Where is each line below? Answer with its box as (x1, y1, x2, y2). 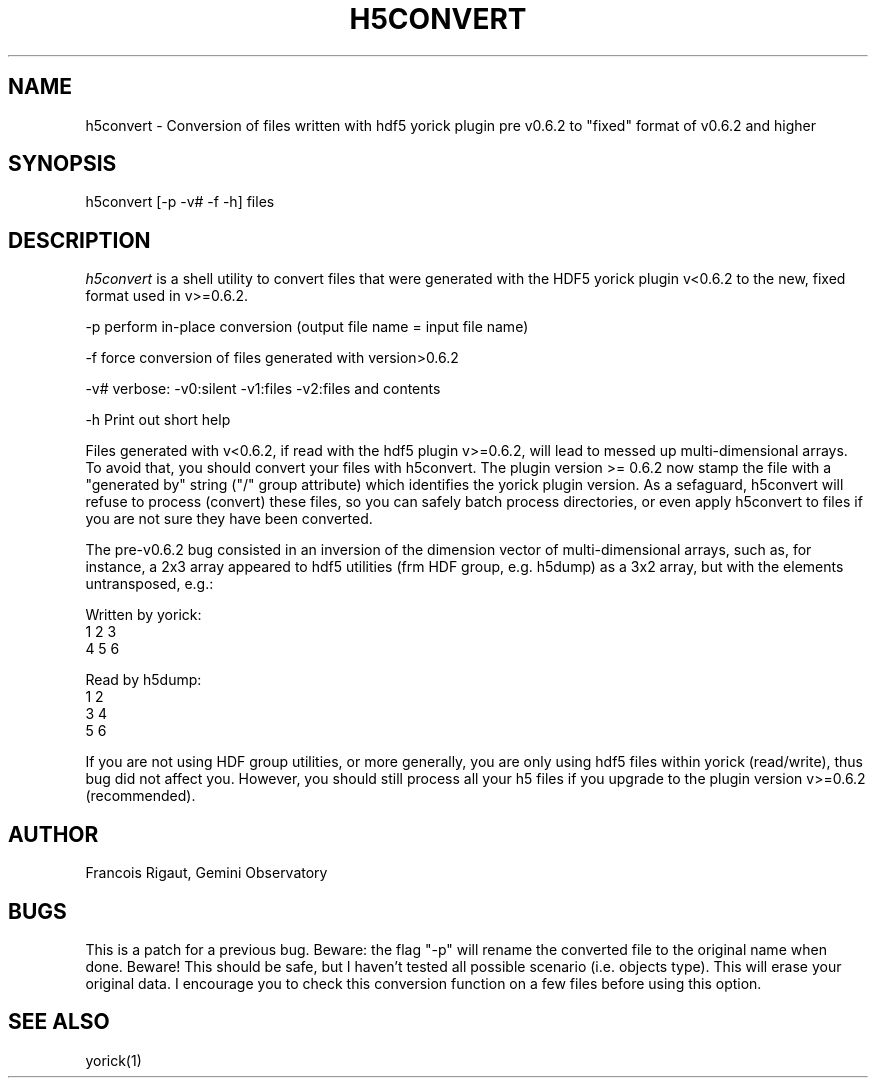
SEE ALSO (8, 1009, 110, 1035)
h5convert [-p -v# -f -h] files (85, 193, 275, 211)
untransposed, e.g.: (85, 575, 214, 593)
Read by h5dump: (85, 671, 202, 689)
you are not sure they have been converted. (85, 510, 373, 528)
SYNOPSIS (8, 151, 117, 177)
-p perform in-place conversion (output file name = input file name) (85, 318, 529, 336)
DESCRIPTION (8, 227, 151, 253)
